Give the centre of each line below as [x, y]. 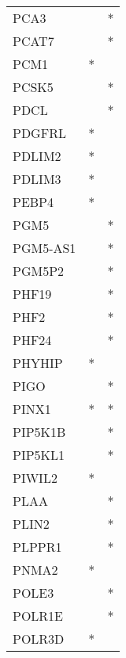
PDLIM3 [37, 179]
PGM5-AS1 [44, 248]
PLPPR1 [37, 547]
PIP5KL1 [39, 455]
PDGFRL [39, 133]
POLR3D [39, 639]
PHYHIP [38, 363]
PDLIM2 [37, 156]
